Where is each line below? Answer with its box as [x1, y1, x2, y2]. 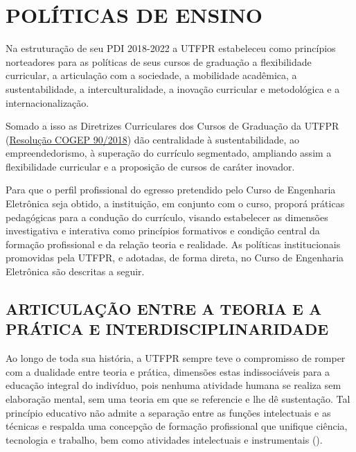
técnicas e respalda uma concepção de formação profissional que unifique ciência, [6, 419, 348, 433]
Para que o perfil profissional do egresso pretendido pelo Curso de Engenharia [6, 182, 336, 197]
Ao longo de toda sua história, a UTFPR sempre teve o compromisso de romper [6, 351, 346, 365]
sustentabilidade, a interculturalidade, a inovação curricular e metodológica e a [6, 81, 340, 96]
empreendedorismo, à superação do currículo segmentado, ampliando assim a [6, 146, 332, 160]
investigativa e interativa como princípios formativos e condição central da [6, 223, 320, 238]
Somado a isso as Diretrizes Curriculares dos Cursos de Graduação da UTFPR [6, 119, 339, 133]
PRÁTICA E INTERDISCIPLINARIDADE [6, 318, 329, 340]
